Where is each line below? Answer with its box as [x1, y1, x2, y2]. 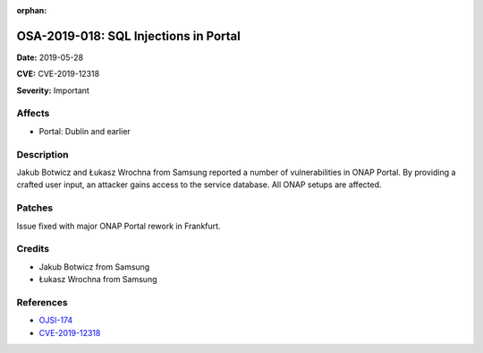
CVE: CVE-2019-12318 [16, 68, 100, 80]
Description [16, 148, 69, 160]
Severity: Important [16, 85, 89, 96]
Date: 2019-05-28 [16, 52, 84, 63]
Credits [16, 243, 49, 255]
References [16, 296, 68, 308]
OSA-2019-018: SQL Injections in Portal [16, 28, 241, 44]
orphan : [16, 5, 47, 15]
